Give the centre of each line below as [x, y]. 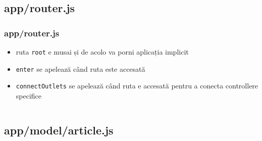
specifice [29, 95]
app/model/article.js [59, 130]
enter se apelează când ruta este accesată [81, 68]
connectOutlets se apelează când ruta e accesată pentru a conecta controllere [137, 86]
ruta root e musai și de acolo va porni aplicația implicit [102, 52]
